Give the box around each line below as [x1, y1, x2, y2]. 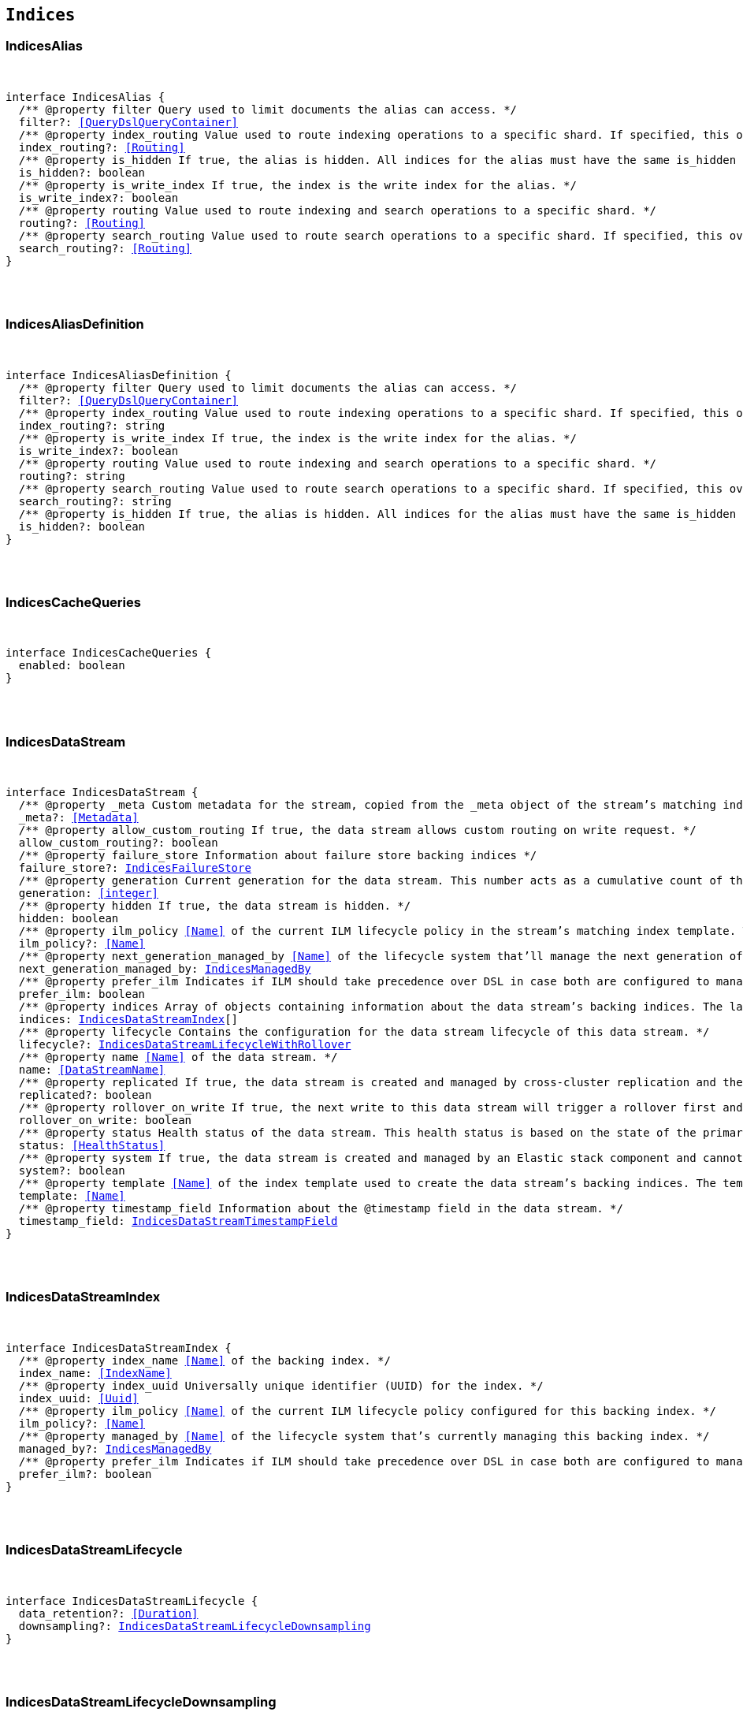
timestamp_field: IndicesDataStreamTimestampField [18, 1215, 338, 1228]
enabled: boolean [18, 659, 125, 672]
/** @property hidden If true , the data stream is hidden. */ [18, 899, 411, 913]
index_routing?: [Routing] [18, 140, 185, 154]
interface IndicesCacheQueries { [6, 646, 212, 660]
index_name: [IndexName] [18, 1366, 172, 1379]
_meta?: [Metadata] [18, 811, 139, 824]
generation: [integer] [18, 887, 158, 900]
